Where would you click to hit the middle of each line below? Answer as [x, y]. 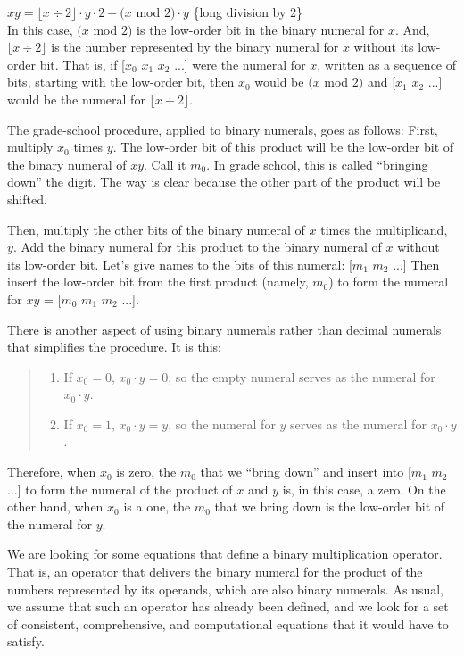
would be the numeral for [76, 99]
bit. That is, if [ [83, 64]
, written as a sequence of [387, 64]
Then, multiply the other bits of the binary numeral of [156, 229]
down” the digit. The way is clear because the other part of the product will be [224, 182]
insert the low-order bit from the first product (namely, [158, 282]
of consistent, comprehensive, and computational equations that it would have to [228, 623]
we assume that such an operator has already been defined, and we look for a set [228, 606]
